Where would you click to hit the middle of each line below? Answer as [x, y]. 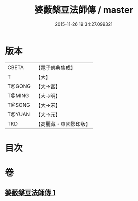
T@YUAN [19, 114]
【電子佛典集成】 [56, 68]
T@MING [18, 95]
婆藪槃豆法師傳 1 [30, 193]
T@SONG [19, 105]
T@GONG [19, 86]
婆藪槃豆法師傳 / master [84, 10]
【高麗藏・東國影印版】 [63, 124]
